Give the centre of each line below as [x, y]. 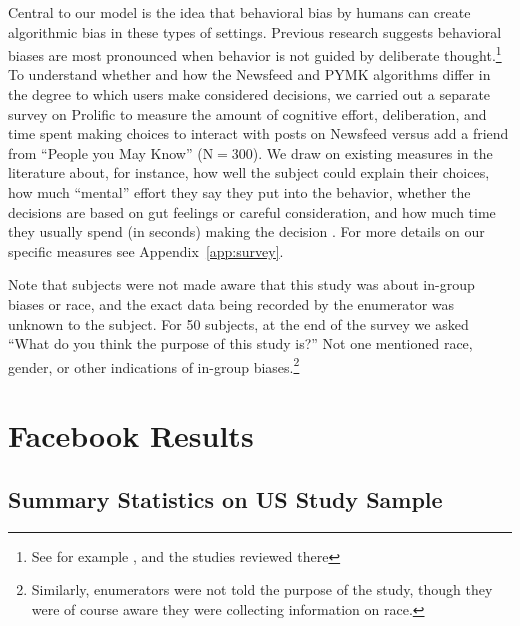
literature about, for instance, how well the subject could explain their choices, [249, 172]
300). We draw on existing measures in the [362, 152]
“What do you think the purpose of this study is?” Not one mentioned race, [240, 343]
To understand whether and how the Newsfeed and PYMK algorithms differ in [249, 74]
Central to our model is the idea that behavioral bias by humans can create [239, 12]
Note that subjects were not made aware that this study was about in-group [241, 284]
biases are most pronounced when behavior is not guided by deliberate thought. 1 [255, 53]
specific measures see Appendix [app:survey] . [146, 250]
